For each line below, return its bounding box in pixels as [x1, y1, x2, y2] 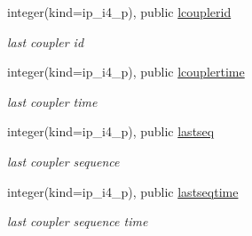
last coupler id [7, 32, 84, 51]
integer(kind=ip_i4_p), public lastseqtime [7, 182, 239, 200]
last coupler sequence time [7, 212, 148, 231]
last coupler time [7, 92, 98, 110]
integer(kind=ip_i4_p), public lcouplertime [7, 62, 245, 81]
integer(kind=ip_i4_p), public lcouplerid [7, 3, 232, 20]
